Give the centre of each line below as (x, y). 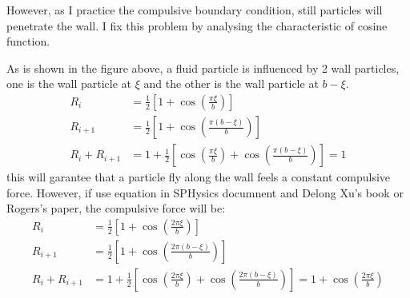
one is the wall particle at (69, 83)
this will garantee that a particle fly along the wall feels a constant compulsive (199, 177)
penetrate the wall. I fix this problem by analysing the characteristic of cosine (197, 25)
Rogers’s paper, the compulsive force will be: (116, 208)
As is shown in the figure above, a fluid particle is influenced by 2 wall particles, (203, 68)
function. (28, 41)
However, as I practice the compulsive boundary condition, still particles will (195, 10)
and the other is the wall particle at (231, 83)
